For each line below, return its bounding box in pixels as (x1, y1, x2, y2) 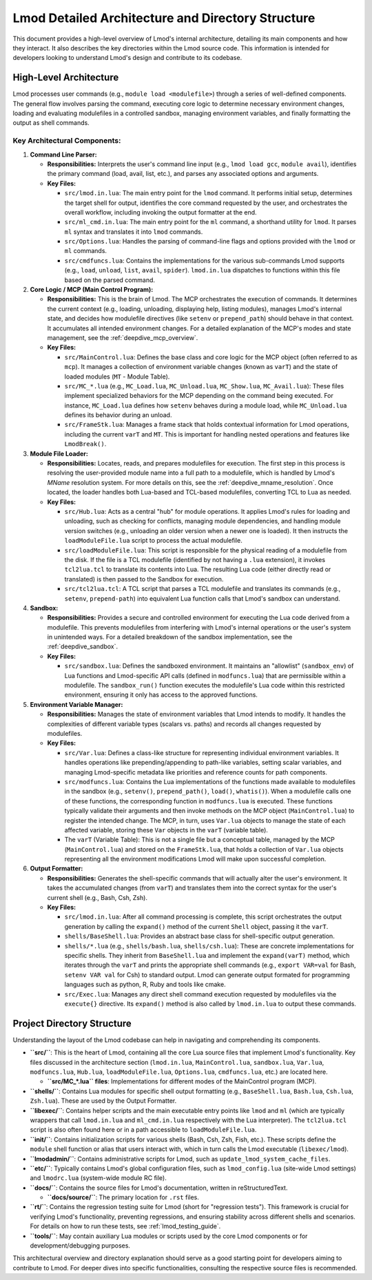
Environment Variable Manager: (30, 700, 123, 708)
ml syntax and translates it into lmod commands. (64, 228, 203, 236)
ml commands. (64, 247, 107, 255)
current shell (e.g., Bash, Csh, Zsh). (47, 893, 148, 901)
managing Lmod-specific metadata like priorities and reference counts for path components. (64, 768, 327, 776)
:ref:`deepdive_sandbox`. (47, 642, 118, 651)
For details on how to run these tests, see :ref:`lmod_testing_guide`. (30, 1222, 221, 1230)
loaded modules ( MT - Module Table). (64, 372, 170, 381)
